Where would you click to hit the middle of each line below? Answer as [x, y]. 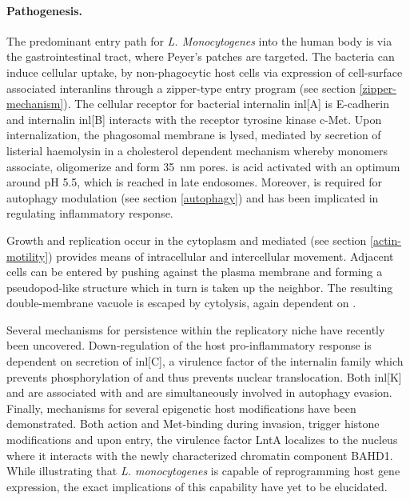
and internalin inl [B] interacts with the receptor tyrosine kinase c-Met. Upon [194, 119]
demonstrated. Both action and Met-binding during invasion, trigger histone [193, 424]
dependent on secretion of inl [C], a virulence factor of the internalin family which [205, 361]
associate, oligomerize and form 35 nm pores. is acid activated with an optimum [203, 166]
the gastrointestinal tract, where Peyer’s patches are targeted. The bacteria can [201, 56]
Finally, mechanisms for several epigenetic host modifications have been [181, 408]
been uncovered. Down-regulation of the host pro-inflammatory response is [189, 345]
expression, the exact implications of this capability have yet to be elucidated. [197, 486]
